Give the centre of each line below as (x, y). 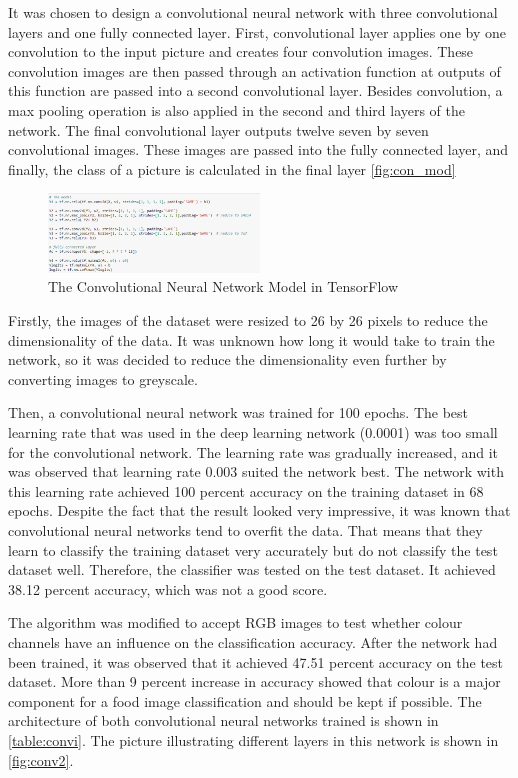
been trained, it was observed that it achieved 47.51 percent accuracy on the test (256, 661)
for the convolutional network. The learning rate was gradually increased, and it (253, 451)
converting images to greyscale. (103, 378)
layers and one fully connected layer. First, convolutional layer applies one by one (257, 31)
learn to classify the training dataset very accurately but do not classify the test (253, 549)
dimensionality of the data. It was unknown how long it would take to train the (251, 339)
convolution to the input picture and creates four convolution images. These (241, 51)
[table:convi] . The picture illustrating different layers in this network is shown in (253, 739)
